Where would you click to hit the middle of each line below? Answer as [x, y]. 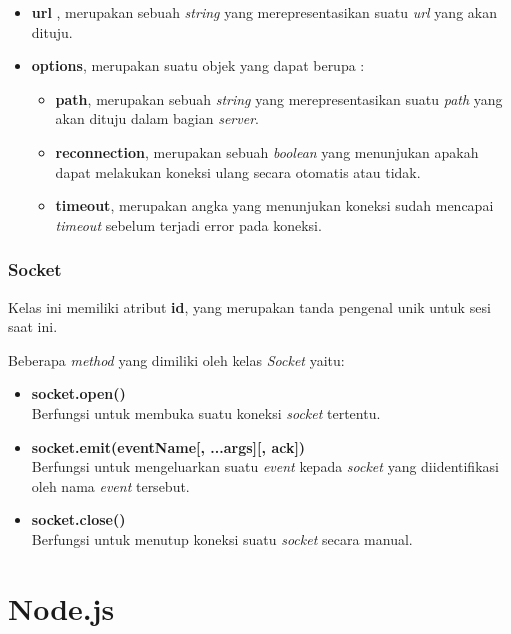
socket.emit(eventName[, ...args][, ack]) [168, 446]
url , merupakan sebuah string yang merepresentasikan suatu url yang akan [264, 12]
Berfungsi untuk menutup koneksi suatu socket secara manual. [222, 538]
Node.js [61, 607]
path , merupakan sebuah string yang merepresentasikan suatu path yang [279, 98]
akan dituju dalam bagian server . [157, 118]
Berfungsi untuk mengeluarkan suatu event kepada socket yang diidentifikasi [265, 466]
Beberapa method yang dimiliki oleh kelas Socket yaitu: [176, 359]
